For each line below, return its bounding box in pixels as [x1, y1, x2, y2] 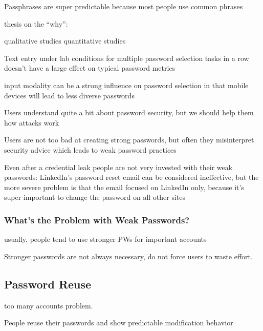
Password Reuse [4, 276, 92, 292]
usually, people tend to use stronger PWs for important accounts [4, 234, 207, 244]
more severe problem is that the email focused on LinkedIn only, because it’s [4, 181, 244, 192]
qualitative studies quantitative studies [4, 35, 126, 46]
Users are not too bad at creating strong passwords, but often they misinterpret [4, 134, 254, 145]
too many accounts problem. [4, 300, 93, 311]
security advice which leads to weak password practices [4, 144, 177, 155]
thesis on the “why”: [4, 18, 68, 29]
